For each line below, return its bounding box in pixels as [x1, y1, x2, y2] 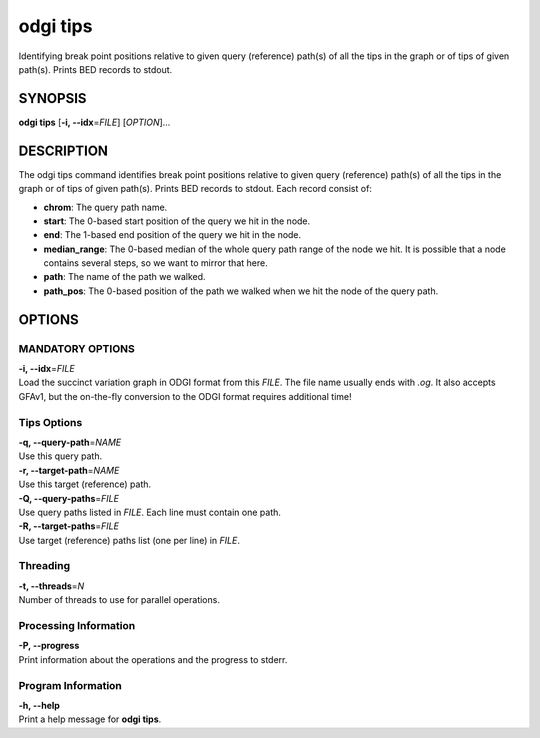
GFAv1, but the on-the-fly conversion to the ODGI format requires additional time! [18, 390, 352, 402]
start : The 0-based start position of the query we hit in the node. [43, 215, 311, 227]
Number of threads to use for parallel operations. [18, 594, 220, 606]
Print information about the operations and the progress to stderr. [18, 653, 288, 665]
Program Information [18, 678, 122, 692]
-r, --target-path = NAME [18, 464, 120, 476]
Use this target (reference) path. [18, 478, 152, 490]
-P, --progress [18, 640, 80, 652]
